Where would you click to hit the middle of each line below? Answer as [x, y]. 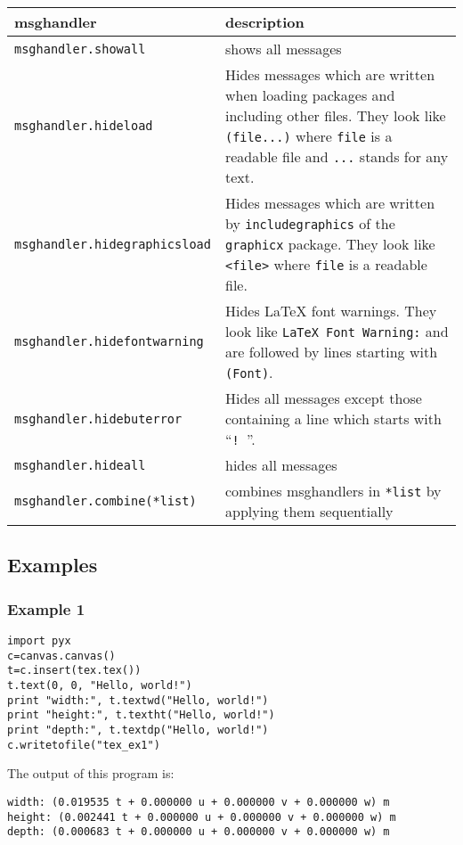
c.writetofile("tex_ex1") [84, 745]
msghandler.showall [80, 49]
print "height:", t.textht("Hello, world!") [141, 715]
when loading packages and [310, 95]
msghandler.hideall [80, 465]
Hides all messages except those [323, 398]
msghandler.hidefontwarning [109, 341]
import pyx [39, 641]
